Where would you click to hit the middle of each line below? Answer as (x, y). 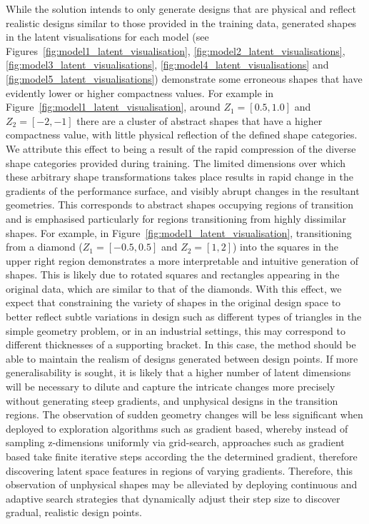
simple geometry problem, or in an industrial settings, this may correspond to (176, 330)
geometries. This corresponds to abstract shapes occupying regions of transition (180, 205)
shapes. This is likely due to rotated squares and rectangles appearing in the (173, 274)
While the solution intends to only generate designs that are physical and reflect (181, 9)
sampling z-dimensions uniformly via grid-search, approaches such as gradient (175, 442)
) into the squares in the (285, 247)
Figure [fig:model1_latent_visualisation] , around (113, 107)
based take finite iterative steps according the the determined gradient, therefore (182, 456)
